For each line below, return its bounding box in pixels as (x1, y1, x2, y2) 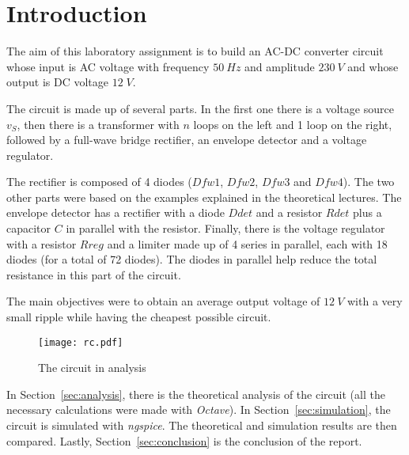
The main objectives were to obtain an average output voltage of (6, 293, 320, 309)
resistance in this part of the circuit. (6, 266, 181, 282)
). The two (343, 173, 395, 190)
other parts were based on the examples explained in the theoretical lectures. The (6, 188, 402, 205)
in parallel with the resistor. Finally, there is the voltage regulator (66, 220, 385, 237)
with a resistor (6, 235, 77, 252)
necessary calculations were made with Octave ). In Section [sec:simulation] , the (6, 401, 391, 418)
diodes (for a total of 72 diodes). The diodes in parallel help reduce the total (6, 251, 377, 267)
